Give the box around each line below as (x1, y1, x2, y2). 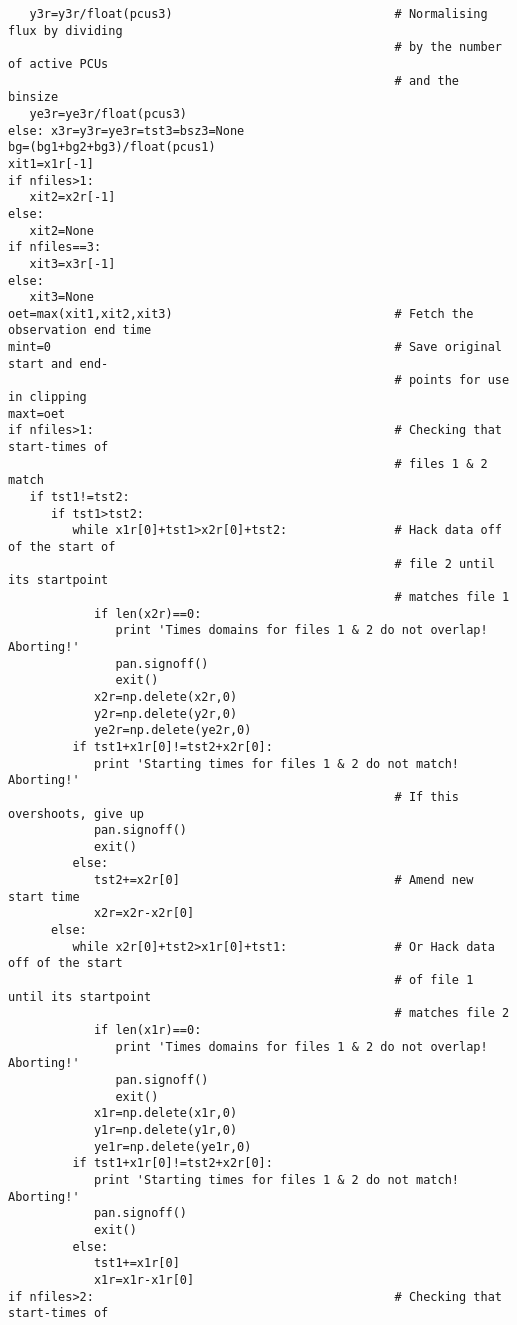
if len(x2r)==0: (93, 606, 202, 621)
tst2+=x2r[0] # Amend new (93, 873, 474, 888)
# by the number (394, 40, 502, 55)
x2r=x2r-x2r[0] (93, 906, 195, 921)
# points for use (394, 373, 510, 388)
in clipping (8, 390, 87, 405)
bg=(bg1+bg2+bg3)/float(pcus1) (8, 140, 216, 155)
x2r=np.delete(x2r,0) (93, 689, 238, 704)
